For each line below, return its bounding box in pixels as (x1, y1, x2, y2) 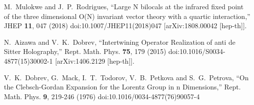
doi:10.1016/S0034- (168, 46, 226, 56)
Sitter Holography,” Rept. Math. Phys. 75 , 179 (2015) (4, 46, 166, 56)
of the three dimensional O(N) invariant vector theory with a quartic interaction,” (4, 11, 251, 21)
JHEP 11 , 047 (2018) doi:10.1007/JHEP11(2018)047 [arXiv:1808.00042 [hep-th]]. (4, 20, 247, 31)
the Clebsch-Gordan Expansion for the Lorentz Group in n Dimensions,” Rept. (4, 82, 241, 92)
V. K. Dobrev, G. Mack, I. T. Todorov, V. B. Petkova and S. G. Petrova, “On (4, 72, 249, 82)
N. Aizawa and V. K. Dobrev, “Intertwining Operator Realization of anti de (4, 36, 235, 47)
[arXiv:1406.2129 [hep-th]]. (55, 55, 135, 66)
